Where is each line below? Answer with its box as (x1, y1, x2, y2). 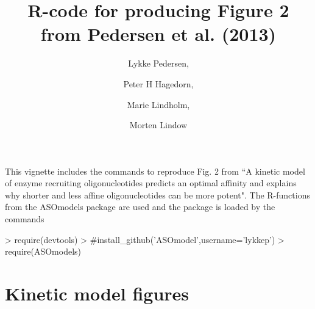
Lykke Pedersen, (128, 57, 189, 70)
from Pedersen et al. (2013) (40, 21, 277, 46)
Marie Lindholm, (127, 98, 190, 111)
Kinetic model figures (5, 281, 189, 306)
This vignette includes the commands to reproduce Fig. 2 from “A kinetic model (5, 164, 305, 177)
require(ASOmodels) (5, 245, 82, 258)
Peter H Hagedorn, (123, 77, 194, 90)
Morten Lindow (129, 118, 188, 131)
